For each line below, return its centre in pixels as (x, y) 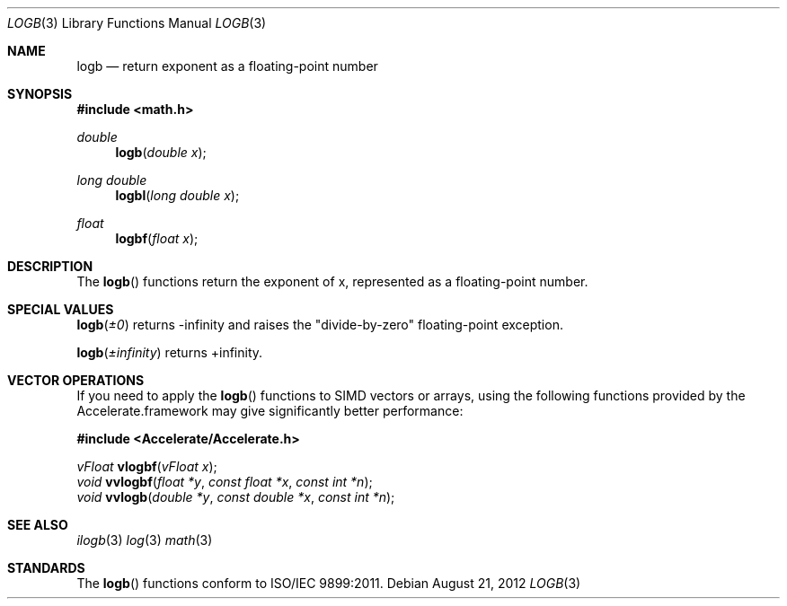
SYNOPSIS (40, 94)
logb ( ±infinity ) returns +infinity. (170, 352)
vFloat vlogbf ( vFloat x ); (147, 466)
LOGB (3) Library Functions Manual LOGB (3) (137, 23)
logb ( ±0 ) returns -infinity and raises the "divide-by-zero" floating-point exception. (320, 325)
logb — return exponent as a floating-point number (227, 66)
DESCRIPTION (50, 266)
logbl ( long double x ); (177, 195)
